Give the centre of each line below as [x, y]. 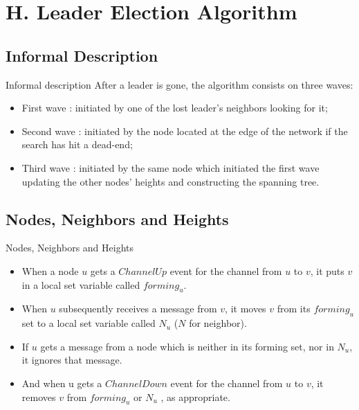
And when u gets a [62, 383]
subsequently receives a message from [138, 309]
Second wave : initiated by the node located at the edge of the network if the [185, 131]
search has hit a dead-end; [77, 144]
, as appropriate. [195, 396]
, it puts [327, 270]
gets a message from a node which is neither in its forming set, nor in [187, 346]
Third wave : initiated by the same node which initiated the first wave [171, 167]
